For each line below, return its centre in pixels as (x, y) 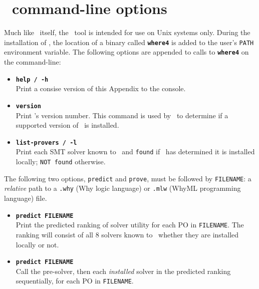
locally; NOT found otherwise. (61, 162)
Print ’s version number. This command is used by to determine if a (122, 115)
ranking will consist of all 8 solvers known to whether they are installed (127, 234)
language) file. (26, 198)
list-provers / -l (46, 142)
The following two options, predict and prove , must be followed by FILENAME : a (128, 178)
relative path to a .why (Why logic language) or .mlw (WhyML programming (122, 188)
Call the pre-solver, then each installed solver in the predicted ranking (123, 271)
